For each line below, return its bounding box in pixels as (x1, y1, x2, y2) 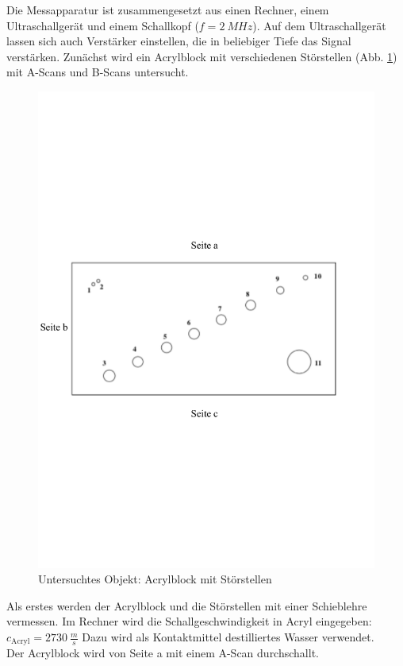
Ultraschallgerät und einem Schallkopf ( (6, 17, 199, 33)
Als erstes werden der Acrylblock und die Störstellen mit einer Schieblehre (6, 597, 367, 614)
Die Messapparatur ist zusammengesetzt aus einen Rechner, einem (6, 2, 329, 17)
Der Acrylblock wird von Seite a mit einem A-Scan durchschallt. (6, 645, 319, 661)
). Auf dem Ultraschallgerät (252, 17, 386, 33)
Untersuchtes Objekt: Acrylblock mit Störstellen (38, 571, 272, 587)
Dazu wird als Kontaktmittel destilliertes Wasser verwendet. (82, 629, 374, 645)
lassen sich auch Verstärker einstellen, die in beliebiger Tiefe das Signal (6, 33, 351, 49)
